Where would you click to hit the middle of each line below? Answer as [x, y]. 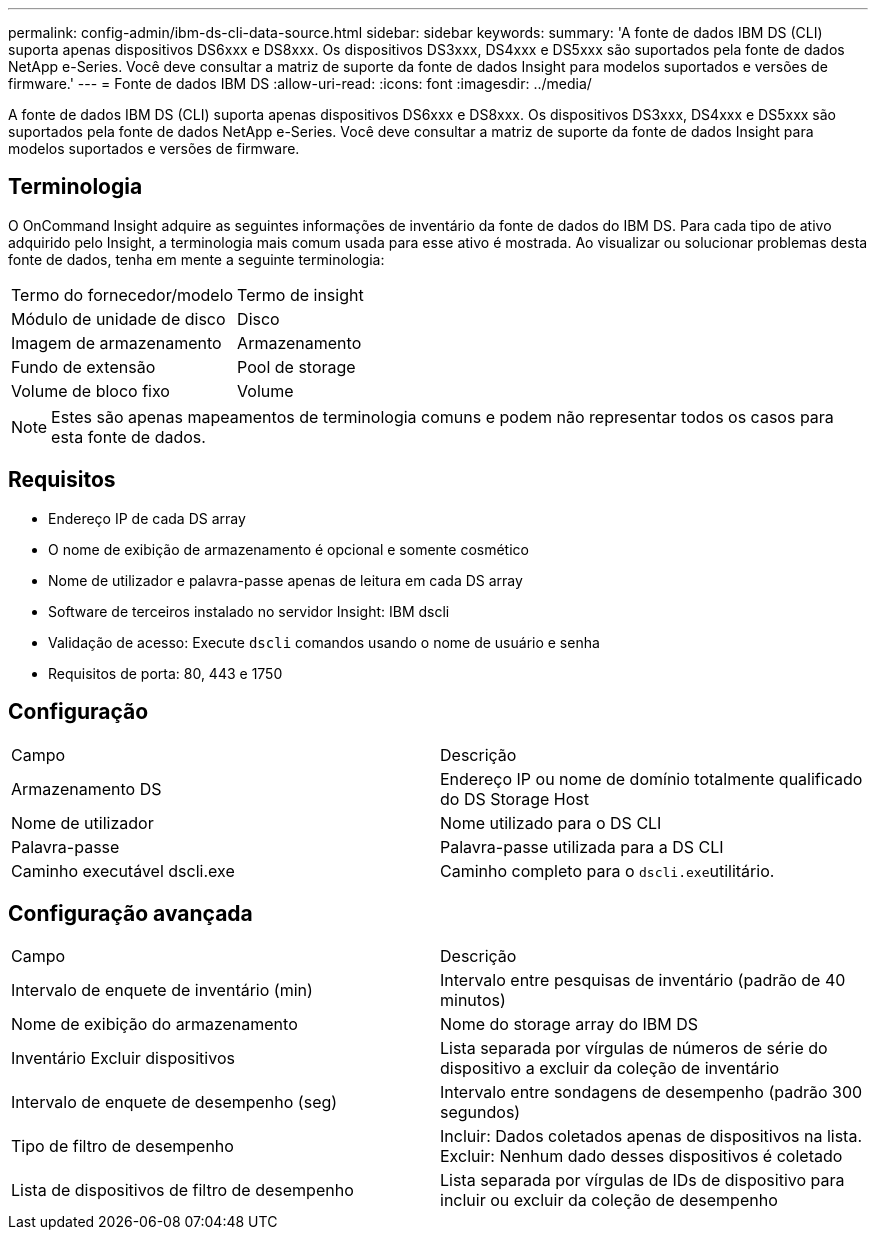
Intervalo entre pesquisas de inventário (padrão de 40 [643, 980]
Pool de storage [296, 366]
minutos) [473, 1000]
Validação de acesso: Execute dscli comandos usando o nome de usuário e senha [324, 642]
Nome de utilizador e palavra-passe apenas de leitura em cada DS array [285, 580]
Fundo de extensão [83, 366]
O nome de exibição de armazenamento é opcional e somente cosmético [288, 549]
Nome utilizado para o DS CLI [551, 822]
